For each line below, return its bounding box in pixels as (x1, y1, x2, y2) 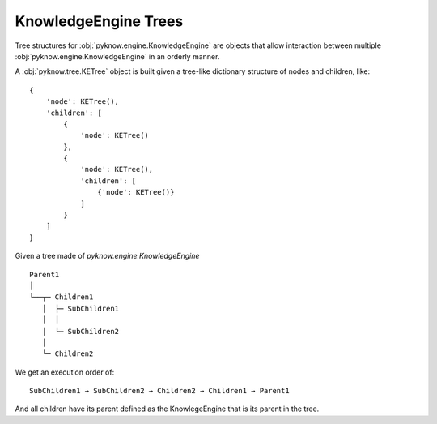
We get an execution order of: (15, 367, 115, 377)
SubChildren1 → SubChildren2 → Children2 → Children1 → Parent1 (29, 386, 291, 396)
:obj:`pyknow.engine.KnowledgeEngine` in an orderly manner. (15, 51, 220, 61)
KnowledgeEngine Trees (15, 12, 184, 30)
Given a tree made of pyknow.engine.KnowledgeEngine (15, 251, 200, 261)
